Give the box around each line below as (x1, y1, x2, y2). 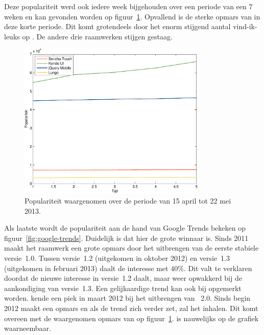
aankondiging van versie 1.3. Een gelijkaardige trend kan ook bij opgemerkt (4, 282, 242, 293)
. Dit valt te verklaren (183, 262, 252, 273)
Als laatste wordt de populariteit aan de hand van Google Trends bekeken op (4, 222, 246, 233)
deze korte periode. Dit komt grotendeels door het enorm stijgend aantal (4, 21, 231, 32)
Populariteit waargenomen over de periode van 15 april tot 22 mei (25, 195, 231, 206)
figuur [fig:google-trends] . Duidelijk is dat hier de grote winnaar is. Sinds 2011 (4, 232, 249, 243)
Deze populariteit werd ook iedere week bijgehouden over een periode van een (4, 1, 247, 11)
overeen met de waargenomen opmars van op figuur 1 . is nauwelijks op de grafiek (4, 312, 259, 323)
